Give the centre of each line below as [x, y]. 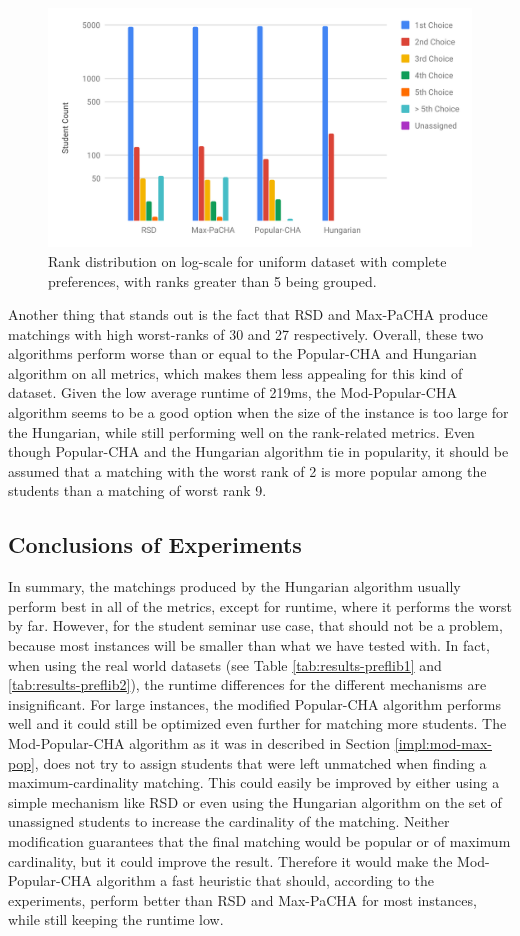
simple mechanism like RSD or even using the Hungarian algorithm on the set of [255, 801]
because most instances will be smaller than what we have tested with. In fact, [249, 645]
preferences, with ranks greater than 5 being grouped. [212, 280]
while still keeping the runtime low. [116, 919]
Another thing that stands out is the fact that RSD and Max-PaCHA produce [248, 314]
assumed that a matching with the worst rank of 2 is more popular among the [247, 470]
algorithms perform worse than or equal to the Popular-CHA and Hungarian [242, 353]
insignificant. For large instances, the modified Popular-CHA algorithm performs [254, 703]
